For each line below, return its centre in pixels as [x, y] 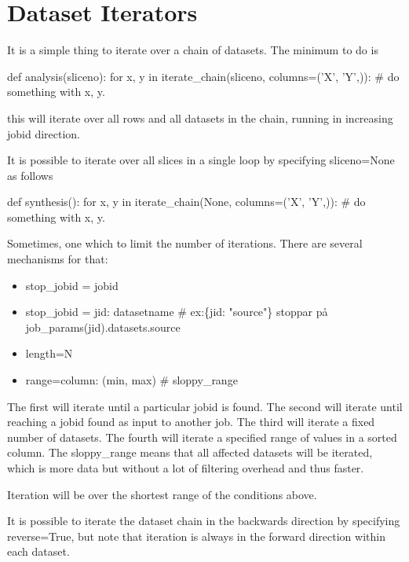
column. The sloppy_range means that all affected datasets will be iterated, [190, 452]
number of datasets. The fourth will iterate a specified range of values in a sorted [202, 437]
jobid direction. [44, 133]
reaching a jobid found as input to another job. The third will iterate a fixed [191, 422]
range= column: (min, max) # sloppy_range [131, 380]
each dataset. [38, 551]
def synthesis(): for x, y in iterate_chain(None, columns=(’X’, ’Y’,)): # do [186, 202]
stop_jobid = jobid [72, 285]
